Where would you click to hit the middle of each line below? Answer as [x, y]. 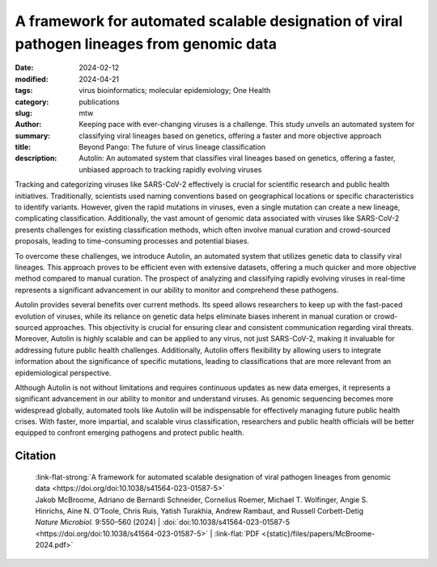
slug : [23, 112]
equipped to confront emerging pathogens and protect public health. [129, 433]
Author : [28, 125]
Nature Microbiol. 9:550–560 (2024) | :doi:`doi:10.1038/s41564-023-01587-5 [163, 523]
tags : [24, 91]
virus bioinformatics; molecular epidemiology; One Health [175, 91]
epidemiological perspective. [63, 373]
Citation [36, 456]
